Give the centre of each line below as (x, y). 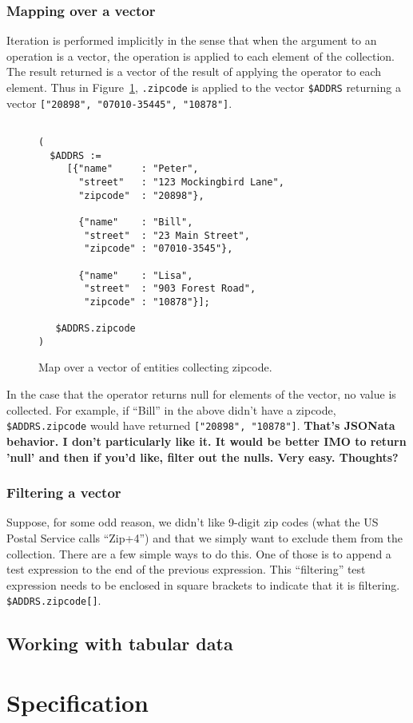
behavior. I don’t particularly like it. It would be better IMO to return (206, 441)
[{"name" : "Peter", (133, 169)
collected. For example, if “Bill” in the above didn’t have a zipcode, (171, 409)
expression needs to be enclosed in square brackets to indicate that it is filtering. (203, 584)
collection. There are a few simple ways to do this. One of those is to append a (199, 553)
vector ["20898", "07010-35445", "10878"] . (119, 103)
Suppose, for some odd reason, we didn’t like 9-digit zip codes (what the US (193, 522)
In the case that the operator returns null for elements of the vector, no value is (201, 394)
